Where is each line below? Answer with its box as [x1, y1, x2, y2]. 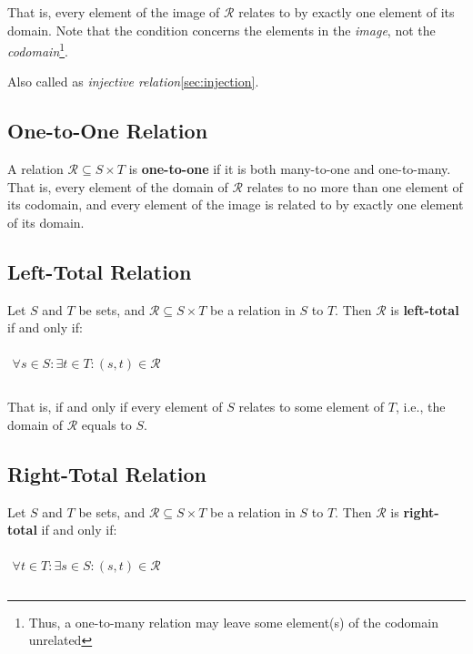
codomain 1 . [7, 39, 68, 60]
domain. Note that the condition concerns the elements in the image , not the [7, 20, 436, 39]
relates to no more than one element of [247, 177, 463, 196]
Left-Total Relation [7, 258, 192, 285]
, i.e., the [395, 397, 446, 416]
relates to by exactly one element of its [238, 3, 455, 21]
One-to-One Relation [7, 117, 208, 145]
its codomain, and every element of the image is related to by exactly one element [7, 195, 464, 214]
